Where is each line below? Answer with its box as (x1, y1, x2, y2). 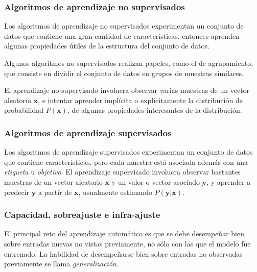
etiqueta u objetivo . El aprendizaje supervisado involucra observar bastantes (4, 166, 241, 177)
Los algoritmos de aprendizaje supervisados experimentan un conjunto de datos (4, 146, 253, 157)
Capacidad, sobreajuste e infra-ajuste (4, 208, 160, 221)
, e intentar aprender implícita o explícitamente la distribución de (38, 94, 243, 105)
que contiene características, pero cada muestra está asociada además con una (4, 156, 248, 167)
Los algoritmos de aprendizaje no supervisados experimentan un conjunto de (4, 20, 244, 31)
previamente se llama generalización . (4, 258, 119, 269)
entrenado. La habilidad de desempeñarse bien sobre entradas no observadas (4, 248, 243, 259)
